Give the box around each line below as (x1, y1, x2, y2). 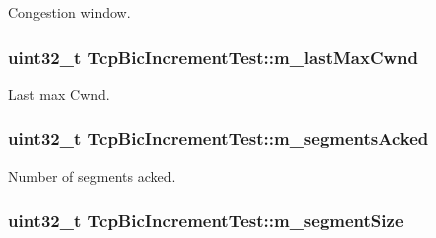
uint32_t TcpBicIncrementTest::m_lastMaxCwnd (8, 44, 419, 69)
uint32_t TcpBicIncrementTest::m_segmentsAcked (8, 126, 429, 151)
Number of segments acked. (8, 165, 176, 186)
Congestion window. (8, 2, 131, 22)
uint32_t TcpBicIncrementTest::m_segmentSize (8, 208, 404, 233)
